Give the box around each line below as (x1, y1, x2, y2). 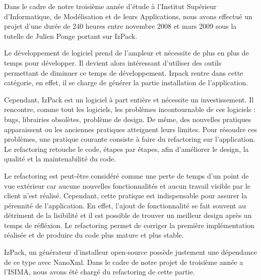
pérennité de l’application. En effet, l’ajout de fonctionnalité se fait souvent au (4, 200, 246, 210)
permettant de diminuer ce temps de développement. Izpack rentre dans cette (4, 67, 243, 78)
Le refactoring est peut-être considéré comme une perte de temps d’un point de (4, 170, 249, 181)
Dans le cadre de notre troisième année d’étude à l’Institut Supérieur (4, 1, 217, 11)
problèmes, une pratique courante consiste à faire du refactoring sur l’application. (4, 134, 255, 144)
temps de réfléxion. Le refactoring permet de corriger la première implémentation (4, 219, 254, 230)
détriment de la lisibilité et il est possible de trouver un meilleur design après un (4, 210, 252, 220)
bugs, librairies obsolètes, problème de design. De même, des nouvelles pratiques (4, 114, 251, 124)
